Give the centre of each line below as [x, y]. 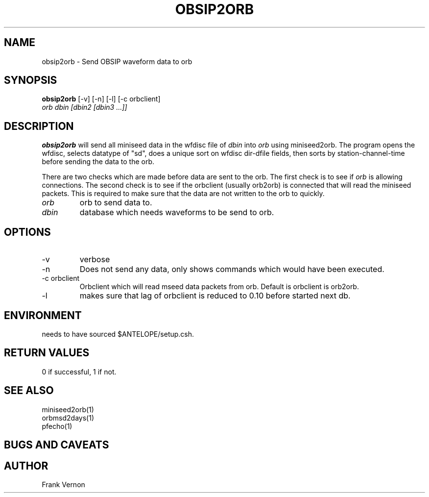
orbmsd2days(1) [68, 418]
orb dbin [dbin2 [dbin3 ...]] [84, 107]
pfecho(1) [57, 426]
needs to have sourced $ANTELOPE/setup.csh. [118, 334]
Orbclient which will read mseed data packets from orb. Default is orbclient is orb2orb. [219, 287]
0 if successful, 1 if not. [79, 372]
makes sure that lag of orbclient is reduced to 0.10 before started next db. [215, 296]
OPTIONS [27, 232]
